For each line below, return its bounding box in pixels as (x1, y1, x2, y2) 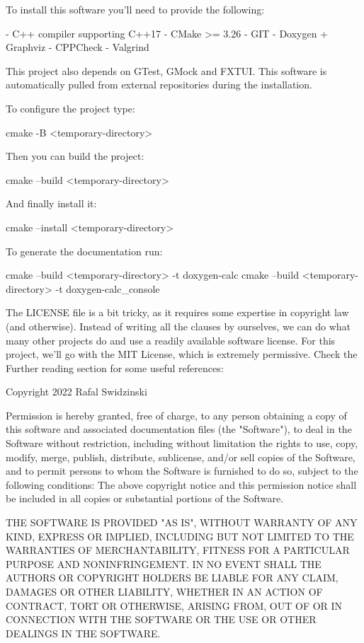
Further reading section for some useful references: (6, 360, 224, 375)
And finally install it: (6, 196, 97, 211)
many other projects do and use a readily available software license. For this (6, 332, 336, 347)
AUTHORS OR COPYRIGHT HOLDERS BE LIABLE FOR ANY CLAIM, (6, 570, 339, 585)
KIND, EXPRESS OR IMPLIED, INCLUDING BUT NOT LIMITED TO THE (6, 528, 354, 543)
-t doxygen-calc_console (55, 281, 160, 296)
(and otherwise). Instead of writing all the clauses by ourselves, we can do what (6, 318, 351, 333)
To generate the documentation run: (6, 243, 163, 258)
